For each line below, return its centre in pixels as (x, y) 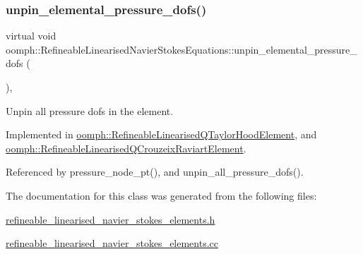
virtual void (31, 36)
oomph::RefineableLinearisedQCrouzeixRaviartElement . (126, 148)
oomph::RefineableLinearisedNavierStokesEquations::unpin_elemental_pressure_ (181, 49)
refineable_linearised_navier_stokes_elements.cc (112, 243)
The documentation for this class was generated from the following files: (161, 195)
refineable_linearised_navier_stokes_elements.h (111, 219)
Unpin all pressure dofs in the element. (90, 110)
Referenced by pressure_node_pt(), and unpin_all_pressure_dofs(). (155, 172)
